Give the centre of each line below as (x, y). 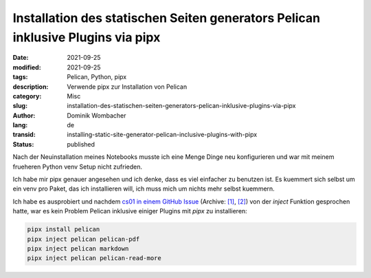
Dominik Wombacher (97, 115)
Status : (23, 144)
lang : (20, 125)
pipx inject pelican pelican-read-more (94, 258)
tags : (20, 77)
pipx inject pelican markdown (78, 248)
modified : (27, 67)
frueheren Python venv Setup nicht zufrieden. (78, 167)
